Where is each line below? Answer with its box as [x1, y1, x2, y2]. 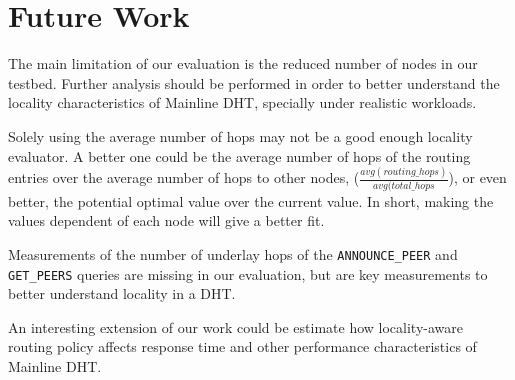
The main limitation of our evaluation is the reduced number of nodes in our [8, 53, 478, 74]
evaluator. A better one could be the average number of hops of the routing [8, 145, 471, 166]
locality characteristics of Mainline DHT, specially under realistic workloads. [8, 92, 477, 113]
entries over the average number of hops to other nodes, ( [8, 167, 360, 188]
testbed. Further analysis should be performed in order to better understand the [8, 72, 500, 93]
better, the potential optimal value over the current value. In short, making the [8, 190, 494, 211]
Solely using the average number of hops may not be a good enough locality [8, 125, 473, 146]
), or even [448, 167, 507, 188]
